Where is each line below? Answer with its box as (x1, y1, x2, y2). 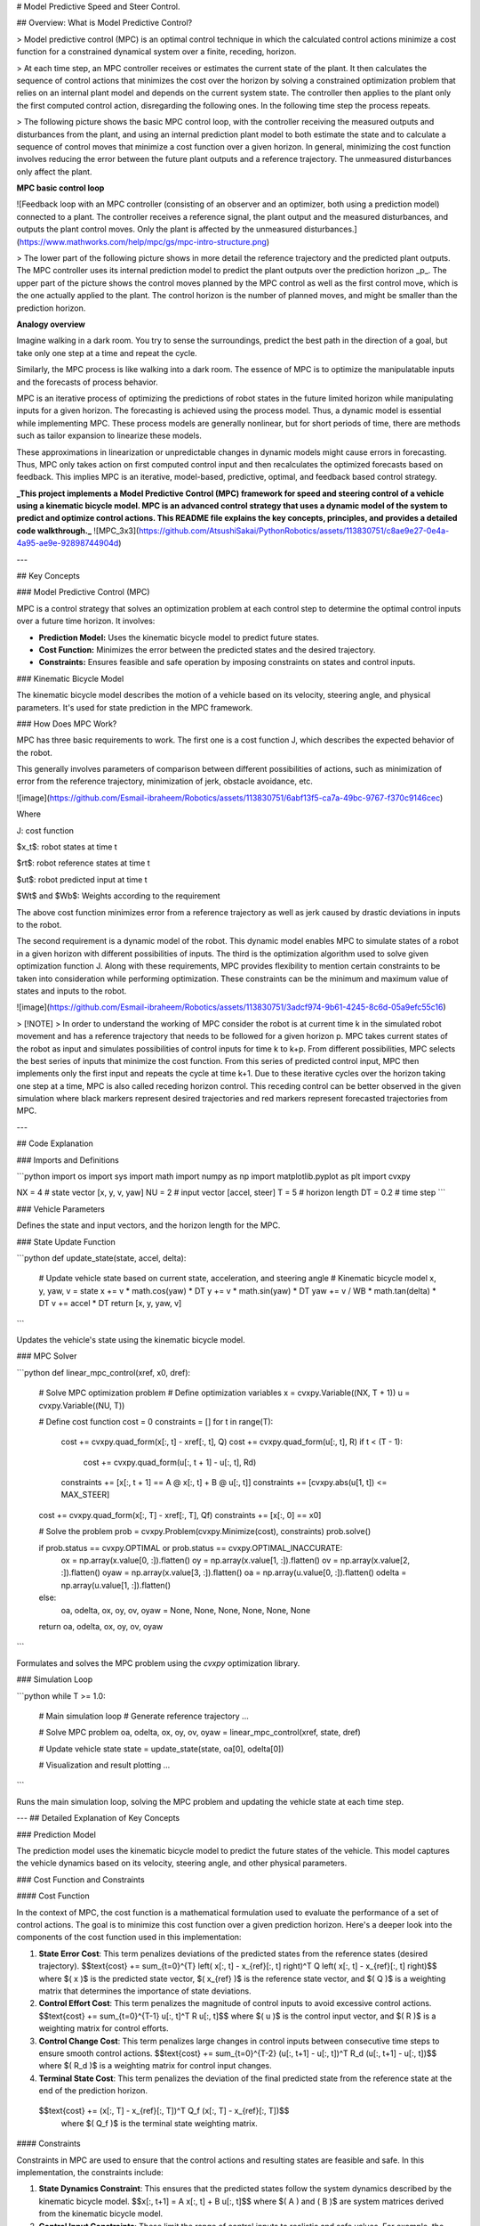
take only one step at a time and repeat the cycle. (16, 347, 197, 358)
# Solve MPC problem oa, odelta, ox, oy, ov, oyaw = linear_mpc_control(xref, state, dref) (38, 1727, 362, 1738)
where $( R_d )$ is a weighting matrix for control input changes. (38, 2060, 272, 2071)
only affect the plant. (16, 166, 92, 177)
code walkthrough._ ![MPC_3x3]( (16, 525, 140, 536)
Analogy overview (16, 319, 86, 329)
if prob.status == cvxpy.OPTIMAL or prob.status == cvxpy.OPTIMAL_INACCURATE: (38, 1542, 343, 1553)
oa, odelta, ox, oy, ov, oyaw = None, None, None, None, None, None (60, 1605, 311, 1615)
